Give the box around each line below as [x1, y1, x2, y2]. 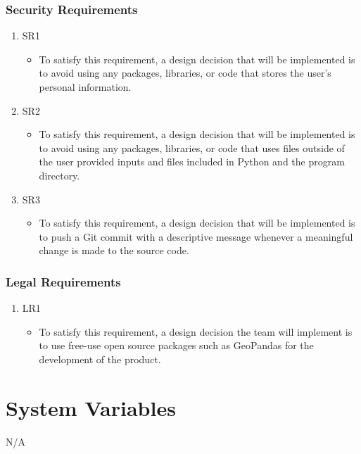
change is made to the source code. [39, 243, 189, 258]
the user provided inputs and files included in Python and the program [39, 154, 345, 169]
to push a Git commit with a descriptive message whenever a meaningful [39, 229, 353, 244]
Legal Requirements [6, 272, 121, 290]
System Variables [6, 393, 176, 422]
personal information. [39, 80, 132, 94]
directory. [39, 168, 80, 182]
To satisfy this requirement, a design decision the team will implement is [39, 324, 353, 339]
